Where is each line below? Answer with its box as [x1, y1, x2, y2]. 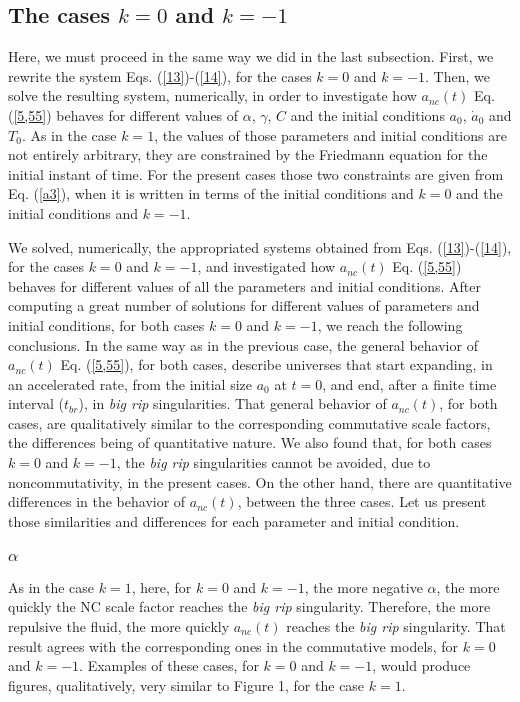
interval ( [8, 393, 65, 414]
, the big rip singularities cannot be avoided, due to [116, 452, 431, 473]
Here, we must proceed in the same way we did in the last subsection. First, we [8, 46, 494, 67]
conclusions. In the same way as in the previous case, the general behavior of [8, 334, 478, 355]
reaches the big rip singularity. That [286, 615, 506, 636]
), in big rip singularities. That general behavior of [78, 393, 387, 414]
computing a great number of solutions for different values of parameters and [8, 295, 480, 316]
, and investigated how [197, 256, 336, 277]
